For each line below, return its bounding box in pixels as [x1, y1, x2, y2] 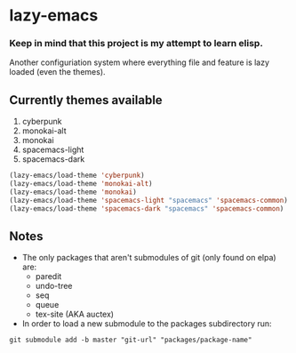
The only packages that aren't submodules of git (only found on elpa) [21, 253, 277, 263]
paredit [35, 271, 62, 282]
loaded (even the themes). [9, 67, 106, 77]
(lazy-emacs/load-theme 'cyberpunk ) [9, 171, 145, 181]
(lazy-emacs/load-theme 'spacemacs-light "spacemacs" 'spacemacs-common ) [9, 196, 289, 205]
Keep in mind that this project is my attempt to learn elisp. [9, 37, 264, 50]
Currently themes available [9, 92, 163, 108]
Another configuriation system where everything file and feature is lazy [9, 57, 269, 68]
